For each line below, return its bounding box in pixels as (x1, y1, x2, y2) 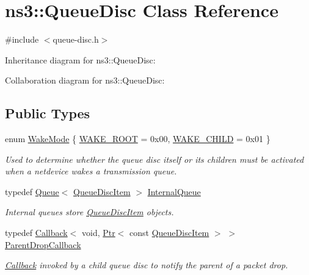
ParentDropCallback (5, 238, 81, 251)
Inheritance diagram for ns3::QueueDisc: (5, 53, 156, 66)
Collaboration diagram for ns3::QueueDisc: (5, 74, 165, 87)
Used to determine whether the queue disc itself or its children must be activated (5, 152, 304, 165)
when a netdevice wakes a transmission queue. (5, 165, 177, 177)
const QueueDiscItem (129, 226, 209, 239)
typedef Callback (5, 226, 68, 239)
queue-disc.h (53, 33, 99, 46)
